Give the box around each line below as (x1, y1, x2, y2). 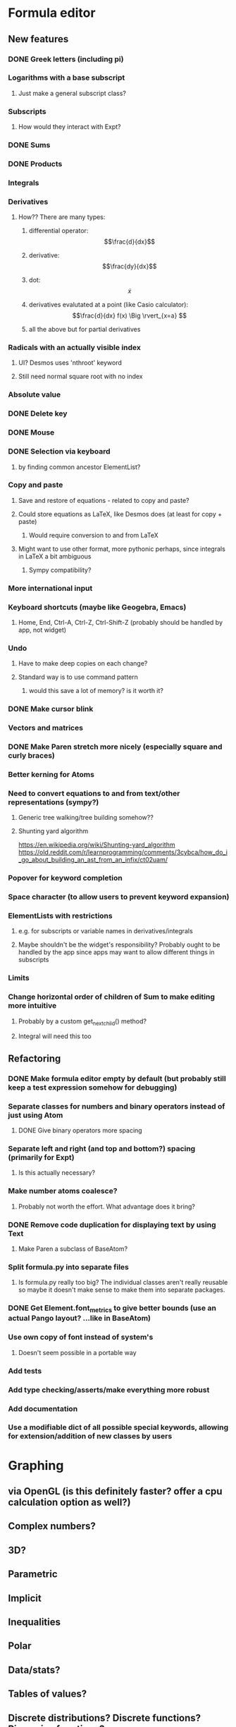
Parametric (8, 1569, 58, 1581)
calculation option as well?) (8, 1497, 131, 1509)
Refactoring (8, 1052, 61, 1064)
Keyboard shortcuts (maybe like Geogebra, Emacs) (8, 602, 187, 612)
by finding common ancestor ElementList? (18, 463, 141, 471)
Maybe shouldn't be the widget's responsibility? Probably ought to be (18, 940, 221, 949)
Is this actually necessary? (18, 1168, 96, 1177)
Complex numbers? (8, 1520, 96, 1533)
